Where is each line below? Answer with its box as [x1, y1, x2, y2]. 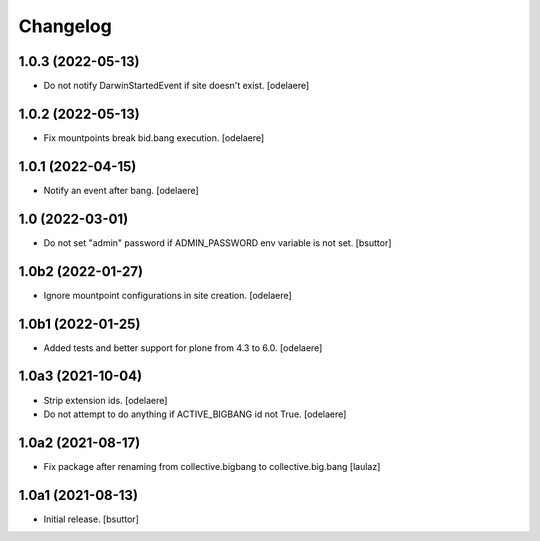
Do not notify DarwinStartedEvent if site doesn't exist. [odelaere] [43, 80, 310, 92]
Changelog [18, 15, 112, 37]
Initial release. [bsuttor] [43, 513, 139, 525]
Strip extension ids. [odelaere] [43, 394, 168, 406]
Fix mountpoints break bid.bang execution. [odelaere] [43, 131, 265, 144]
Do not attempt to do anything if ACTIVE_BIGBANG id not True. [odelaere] [43, 408, 347, 420]
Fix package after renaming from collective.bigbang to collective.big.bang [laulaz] [43, 460, 381, 472]
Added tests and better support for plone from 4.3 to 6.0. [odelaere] [43, 341, 323, 354]
